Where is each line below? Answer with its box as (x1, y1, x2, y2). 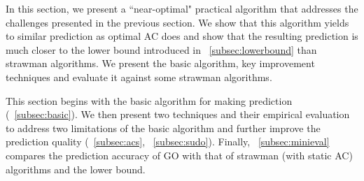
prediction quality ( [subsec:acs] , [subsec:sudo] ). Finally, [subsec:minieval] (6, 134, 330, 149)
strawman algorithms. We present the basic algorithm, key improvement (6, 56, 315, 71)
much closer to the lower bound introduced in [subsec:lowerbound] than (6, 42, 317, 57)
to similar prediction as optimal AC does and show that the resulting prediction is (6, 29, 358, 43)
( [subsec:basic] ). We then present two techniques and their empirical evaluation (6, 107, 350, 122)
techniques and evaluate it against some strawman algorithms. (6, 69, 272, 84)
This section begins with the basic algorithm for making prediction (6, 93, 293, 108)
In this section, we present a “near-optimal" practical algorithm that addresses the (6, 1, 358, 15)
